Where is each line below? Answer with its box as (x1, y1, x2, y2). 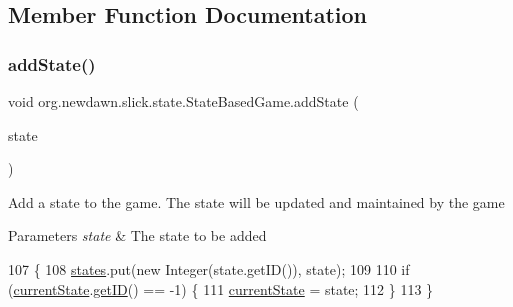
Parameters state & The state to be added (8, 225, 267, 246)
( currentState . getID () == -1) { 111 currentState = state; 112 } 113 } (8, 278, 434, 299)
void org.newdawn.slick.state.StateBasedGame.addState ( (8, 91, 359, 111)
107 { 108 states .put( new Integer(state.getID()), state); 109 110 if (8, 258, 410, 279)
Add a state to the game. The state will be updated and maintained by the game (8, 191, 505, 212)
